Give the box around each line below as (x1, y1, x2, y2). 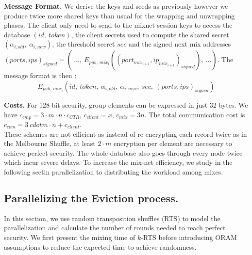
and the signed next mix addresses (128, 39, 231, 49)
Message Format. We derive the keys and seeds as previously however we (4, 1, 228, 11)
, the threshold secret (52, 39, 115, 49)
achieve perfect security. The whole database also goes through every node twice (4, 147, 243, 158)
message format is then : (4, 70, 77, 80)
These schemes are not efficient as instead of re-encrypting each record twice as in (4, 128, 247, 139)
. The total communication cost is (144, 109, 245, 119)
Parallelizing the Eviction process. (4, 190, 179, 205)
